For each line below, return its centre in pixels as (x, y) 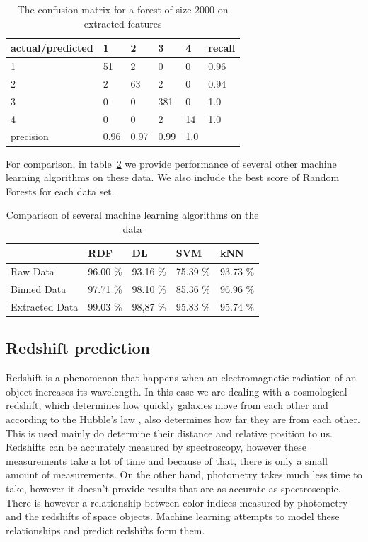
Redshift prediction (78, 348)
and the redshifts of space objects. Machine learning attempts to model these (173, 516)
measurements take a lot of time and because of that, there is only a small (167, 460)
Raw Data (33, 271)
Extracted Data (45, 306)
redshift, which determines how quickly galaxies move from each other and (167, 405)
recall (222, 48)
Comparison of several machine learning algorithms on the (132, 215)
